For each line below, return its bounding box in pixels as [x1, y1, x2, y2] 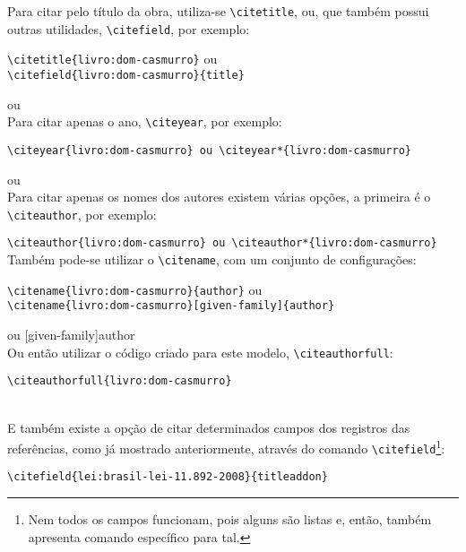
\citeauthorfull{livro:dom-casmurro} [7, 375, 232, 388]
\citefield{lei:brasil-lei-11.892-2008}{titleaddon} [7, 470, 328, 484]
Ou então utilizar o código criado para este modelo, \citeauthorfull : [7, 342, 393, 361]
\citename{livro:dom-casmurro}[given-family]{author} [7, 299, 335, 313]
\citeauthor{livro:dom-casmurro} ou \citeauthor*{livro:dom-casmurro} [7, 237, 437, 250]
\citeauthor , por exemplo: [7, 204, 157, 223]
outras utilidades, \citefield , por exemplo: [7, 19, 250, 38]
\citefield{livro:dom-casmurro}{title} [7, 68, 245, 82]
